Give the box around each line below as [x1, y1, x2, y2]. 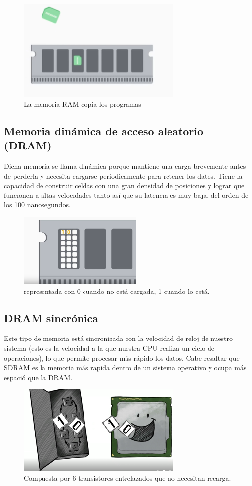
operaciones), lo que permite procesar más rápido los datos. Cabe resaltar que [4, 352, 240, 363]
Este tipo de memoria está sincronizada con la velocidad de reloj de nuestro [4, 333, 233, 343]
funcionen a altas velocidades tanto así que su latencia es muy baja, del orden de [4, 190, 249, 200]
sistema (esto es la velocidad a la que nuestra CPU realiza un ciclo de [4, 342, 215, 353]
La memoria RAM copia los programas [24, 98, 141, 109]
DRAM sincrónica [4, 310, 98, 325]
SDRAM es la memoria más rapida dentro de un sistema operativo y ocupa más [4, 362, 247, 373]
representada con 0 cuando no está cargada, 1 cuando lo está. [24, 286, 210, 296]
